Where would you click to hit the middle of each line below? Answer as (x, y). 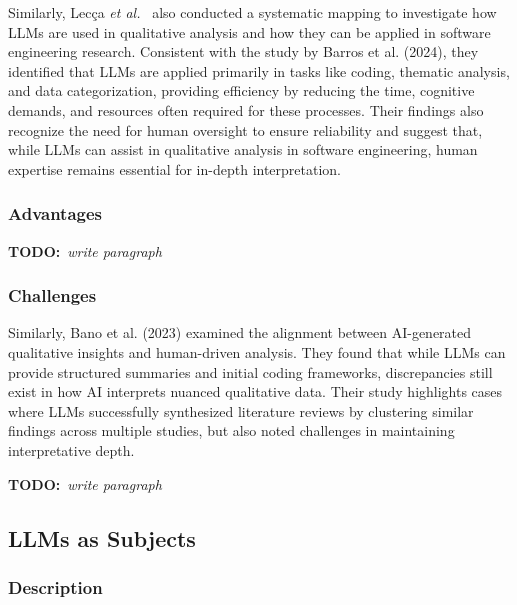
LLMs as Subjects (102, 537)
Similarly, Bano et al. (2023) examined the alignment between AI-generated (240, 332)
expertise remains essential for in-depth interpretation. (175, 168)
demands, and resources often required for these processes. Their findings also (246, 109)
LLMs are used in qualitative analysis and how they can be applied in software (249, 31)
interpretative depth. (71, 449)
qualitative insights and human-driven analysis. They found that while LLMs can (257, 351)
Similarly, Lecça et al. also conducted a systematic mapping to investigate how (252, 12)
